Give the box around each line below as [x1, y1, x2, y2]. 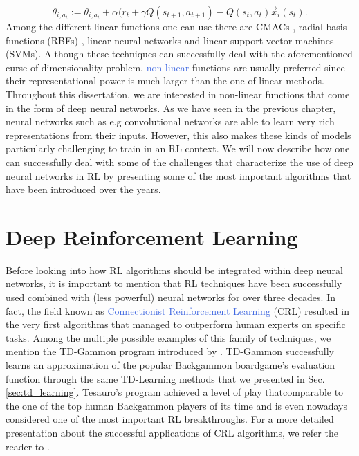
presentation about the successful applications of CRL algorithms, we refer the [6, 425, 338, 439]
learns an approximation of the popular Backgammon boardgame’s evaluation [6, 358, 335, 372]
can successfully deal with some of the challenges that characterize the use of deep [6, 154, 353, 169]
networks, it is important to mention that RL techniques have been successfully [6, 276, 342, 291]
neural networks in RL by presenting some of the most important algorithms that [6, 168, 351, 183]
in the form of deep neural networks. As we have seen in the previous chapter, [6, 100, 336, 115]
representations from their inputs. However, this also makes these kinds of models [6, 127, 351, 142]
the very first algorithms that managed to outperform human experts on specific [6, 317, 346, 331]
